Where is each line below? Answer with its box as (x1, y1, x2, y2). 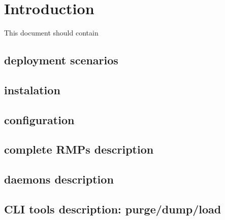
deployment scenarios (4, 52, 118, 68)
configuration (4, 112, 75, 127)
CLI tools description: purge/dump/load (4, 201, 221, 217)
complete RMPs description (4, 141, 154, 157)
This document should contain (4, 27, 99, 38)
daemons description (4, 171, 114, 187)
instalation (4, 82, 60, 97)
